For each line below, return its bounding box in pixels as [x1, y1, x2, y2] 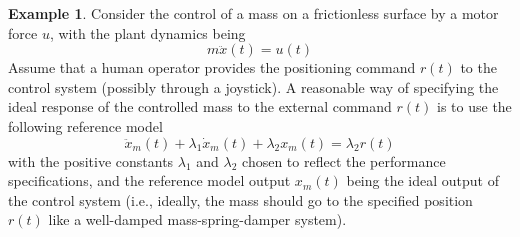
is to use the [437, 96, 512, 117]
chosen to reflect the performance [242, 150, 446, 171]
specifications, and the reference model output [8, 170, 291, 191]
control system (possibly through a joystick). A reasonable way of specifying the [8, 76, 499, 97]
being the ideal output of [346, 170, 499, 191]
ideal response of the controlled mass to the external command [8, 96, 392, 117]
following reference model [8, 115, 163, 136]
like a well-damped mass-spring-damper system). [48, 209, 347, 230]
